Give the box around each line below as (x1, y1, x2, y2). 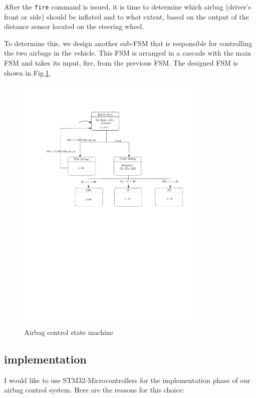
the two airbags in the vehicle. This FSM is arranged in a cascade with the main (4, 48, 251, 58)
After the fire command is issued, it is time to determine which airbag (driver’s (4, 2, 251, 12)
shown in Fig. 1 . (4, 67, 51, 78)
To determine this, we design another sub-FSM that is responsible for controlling (4, 38, 252, 48)
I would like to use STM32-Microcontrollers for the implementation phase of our (4, 374, 250, 385)
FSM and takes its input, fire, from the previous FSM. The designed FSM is (4, 58, 238, 68)
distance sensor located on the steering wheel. (4, 21, 144, 32)
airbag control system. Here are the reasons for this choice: (4, 384, 184, 395)
